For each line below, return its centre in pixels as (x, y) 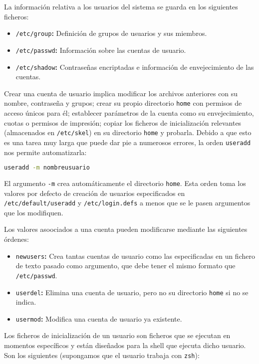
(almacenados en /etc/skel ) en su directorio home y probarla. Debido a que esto (128, 132)
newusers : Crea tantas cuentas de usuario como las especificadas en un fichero (135, 256)
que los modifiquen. (34, 212)
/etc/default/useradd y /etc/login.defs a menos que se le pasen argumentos (127, 203)
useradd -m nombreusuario (47, 168)
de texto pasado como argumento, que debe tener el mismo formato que (126, 266)
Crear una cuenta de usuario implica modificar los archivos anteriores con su (121, 93)
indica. (26, 302)
